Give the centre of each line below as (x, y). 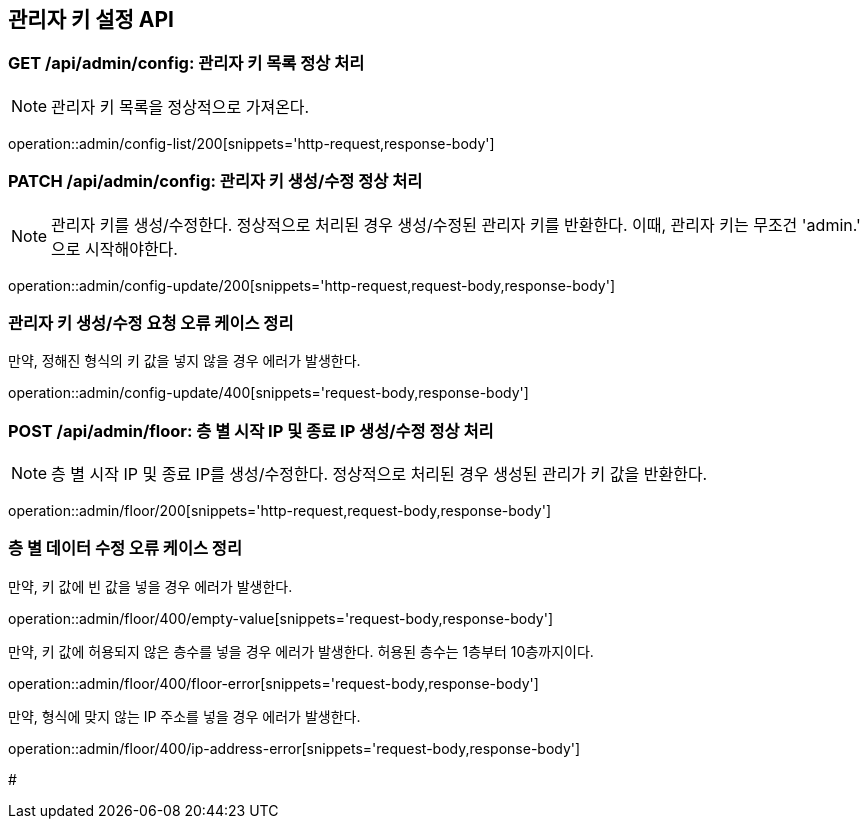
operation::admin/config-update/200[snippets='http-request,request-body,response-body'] (312, 285)
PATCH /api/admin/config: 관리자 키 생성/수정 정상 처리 (215, 181)
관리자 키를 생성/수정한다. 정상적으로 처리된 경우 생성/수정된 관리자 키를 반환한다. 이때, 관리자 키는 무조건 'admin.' (456, 224)
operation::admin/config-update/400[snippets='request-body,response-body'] (268, 393)
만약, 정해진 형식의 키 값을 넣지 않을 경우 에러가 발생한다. (184, 361)
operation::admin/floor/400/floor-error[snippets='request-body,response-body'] (273, 683)
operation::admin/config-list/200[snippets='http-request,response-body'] (251, 143)
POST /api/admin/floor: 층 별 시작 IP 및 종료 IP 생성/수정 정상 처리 (251, 430)
